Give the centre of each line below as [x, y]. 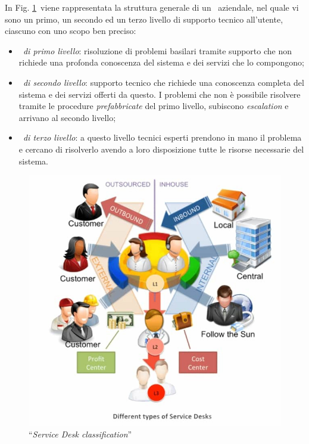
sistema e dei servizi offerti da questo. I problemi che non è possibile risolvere [160, 94]
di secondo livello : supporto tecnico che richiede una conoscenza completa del [163, 82]
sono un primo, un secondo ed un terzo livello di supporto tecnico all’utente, [144, 19]
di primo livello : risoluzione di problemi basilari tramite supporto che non [157, 50]
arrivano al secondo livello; [67, 117]
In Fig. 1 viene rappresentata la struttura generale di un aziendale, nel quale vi [152, 7]
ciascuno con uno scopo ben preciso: [71, 31]
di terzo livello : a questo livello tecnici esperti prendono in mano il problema [162, 137]
